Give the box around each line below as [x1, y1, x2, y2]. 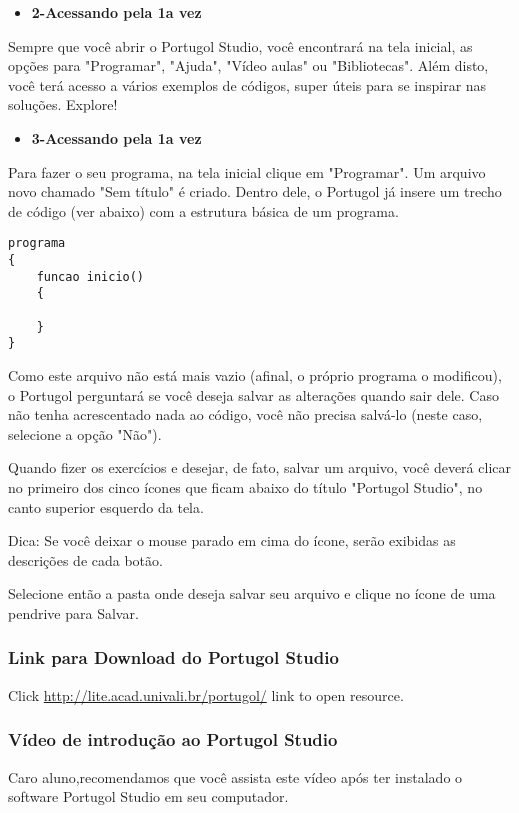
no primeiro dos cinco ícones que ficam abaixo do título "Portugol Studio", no [8, 476, 483, 497]
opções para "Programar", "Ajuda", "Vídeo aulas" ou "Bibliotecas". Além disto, [8, 55, 489, 76]
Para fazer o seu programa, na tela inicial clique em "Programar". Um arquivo [8, 161, 486, 182]
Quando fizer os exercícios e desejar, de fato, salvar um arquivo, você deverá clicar [8, 457, 511, 478]
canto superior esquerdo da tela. [8, 496, 204, 517]
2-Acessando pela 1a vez [31, 2, 202, 22]
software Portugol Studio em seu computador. [8, 786, 289, 807]
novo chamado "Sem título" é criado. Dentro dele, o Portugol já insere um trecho [8, 181, 502, 202]
